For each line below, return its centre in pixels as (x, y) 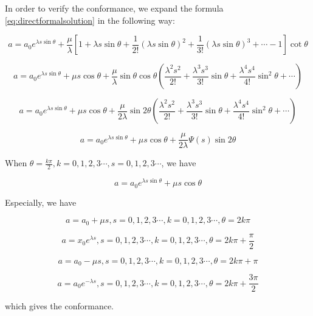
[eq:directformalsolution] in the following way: (90, 20)
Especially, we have (41, 202)
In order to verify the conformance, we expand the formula (114, 8)
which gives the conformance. (59, 306)
